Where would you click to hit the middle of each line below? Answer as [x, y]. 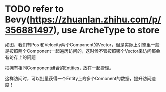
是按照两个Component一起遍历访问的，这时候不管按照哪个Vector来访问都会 [83, 51]
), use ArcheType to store [106, 30]
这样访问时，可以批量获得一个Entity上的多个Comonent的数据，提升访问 [78, 78]
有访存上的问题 [20, 57]
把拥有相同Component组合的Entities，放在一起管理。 [60, 68]
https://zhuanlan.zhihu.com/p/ [95, 20]
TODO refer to [34, 9]
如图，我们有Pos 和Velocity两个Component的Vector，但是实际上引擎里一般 [82, 45]
